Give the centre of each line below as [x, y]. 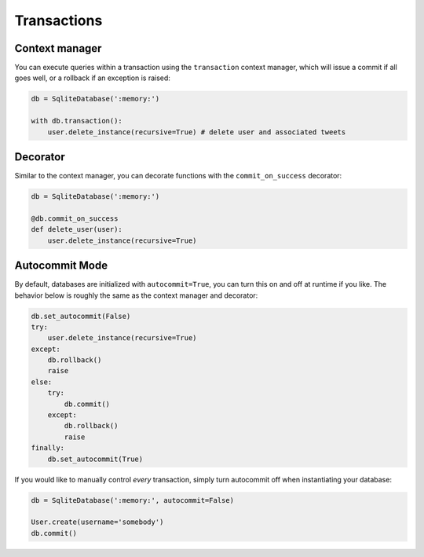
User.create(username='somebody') [97, 522]
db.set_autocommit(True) [95, 459]
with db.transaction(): [77, 121]
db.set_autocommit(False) [81, 316]
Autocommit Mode [61, 266]
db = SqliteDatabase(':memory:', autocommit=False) [133, 500]
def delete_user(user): [77, 229]
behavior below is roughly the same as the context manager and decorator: [136, 295]
